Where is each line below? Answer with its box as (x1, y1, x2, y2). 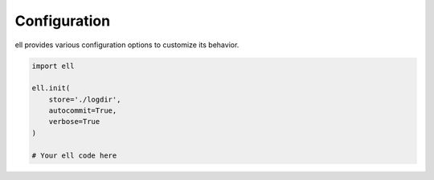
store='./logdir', (48, 94, 121, 104)
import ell (31, 61, 75, 70)
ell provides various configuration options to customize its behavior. (14, 40, 240, 50)
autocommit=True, (48, 106, 117, 115)
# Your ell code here (31, 150, 117, 160)
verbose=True (48, 117, 100, 126)
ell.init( (31, 84, 71, 93)
